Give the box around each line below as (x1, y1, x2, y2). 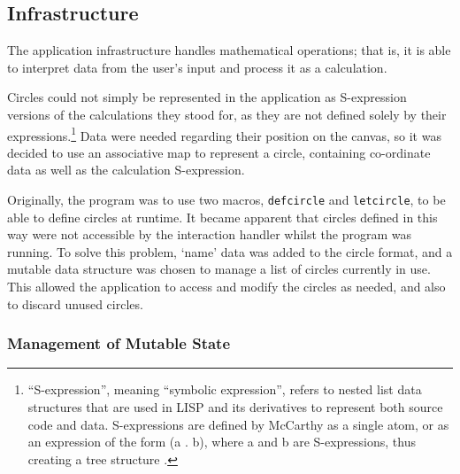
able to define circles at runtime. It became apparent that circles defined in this (7, 207, 438, 226)
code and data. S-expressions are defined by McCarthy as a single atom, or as (27, 415, 449, 433)
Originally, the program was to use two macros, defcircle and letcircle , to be (7, 190, 446, 209)
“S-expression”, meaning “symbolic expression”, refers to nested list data (27, 380, 422, 399)
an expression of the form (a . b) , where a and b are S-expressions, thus (27, 432, 416, 451)
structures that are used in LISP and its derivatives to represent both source (27, 398, 443, 416)
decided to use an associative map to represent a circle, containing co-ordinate (7, 143, 431, 161)
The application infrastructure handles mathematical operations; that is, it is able (7, 41, 451, 59)
